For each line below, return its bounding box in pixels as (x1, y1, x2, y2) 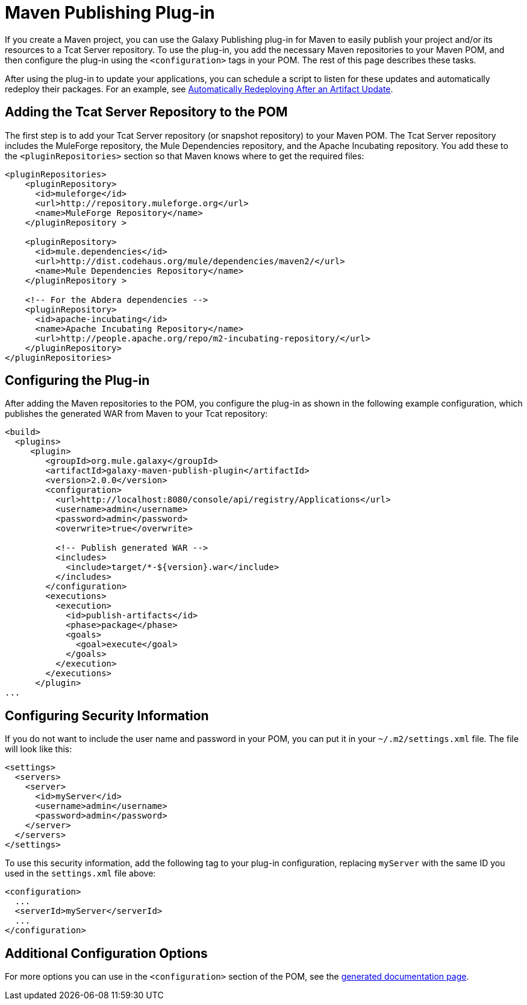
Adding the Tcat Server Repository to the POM (5, 104, 288, 120)
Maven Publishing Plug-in (5, 2, 215, 23)
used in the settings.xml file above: (5, 868, 156, 879)
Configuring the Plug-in (5, 373, 150, 388)
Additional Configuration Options (5, 945, 208, 961)
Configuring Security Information (5, 708, 209, 723)
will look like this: (5, 744, 72, 755)
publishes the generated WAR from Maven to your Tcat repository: (5, 408, 268, 419)
